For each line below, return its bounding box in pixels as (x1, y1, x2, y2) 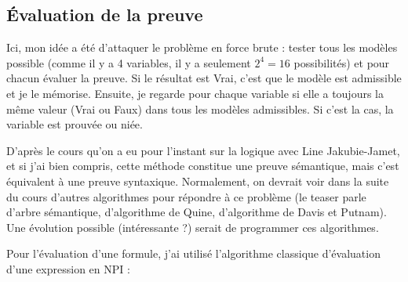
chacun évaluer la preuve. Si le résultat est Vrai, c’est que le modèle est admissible (6, 70, 402, 86)
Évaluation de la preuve (6, 2, 203, 27)
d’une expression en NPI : (6, 260, 130, 277)
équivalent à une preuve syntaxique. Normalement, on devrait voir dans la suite (6, 172, 389, 189)
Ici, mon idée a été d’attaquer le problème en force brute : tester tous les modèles (6, 39, 398, 56)
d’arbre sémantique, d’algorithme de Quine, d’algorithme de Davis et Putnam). (6, 204, 387, 220)
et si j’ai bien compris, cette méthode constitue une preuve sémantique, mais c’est (6, 157, 399, 174)
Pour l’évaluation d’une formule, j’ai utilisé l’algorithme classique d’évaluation (6, 245, 381, 262)
